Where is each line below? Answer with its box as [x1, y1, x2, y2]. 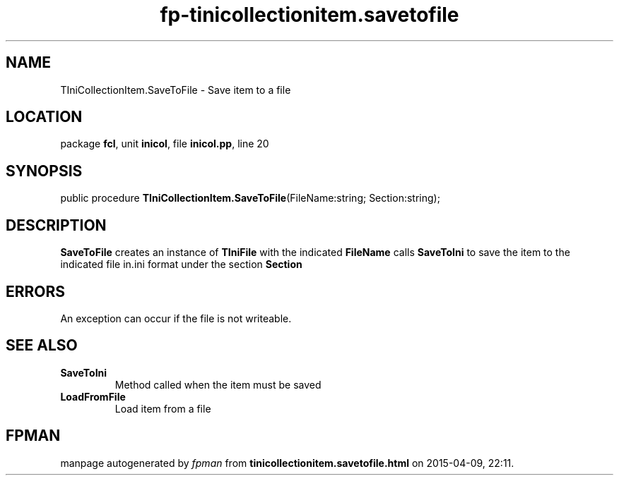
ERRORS [6, 282, 66, 300]
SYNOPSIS [6, 162, 83, 180]
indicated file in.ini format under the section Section [60, 258, 302, 271]
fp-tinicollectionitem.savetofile [160, 3, 459, 27]
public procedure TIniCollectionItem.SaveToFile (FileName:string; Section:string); [60, 192, 440, 205]
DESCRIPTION [6, 216, 107, 234]
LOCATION [6, 108, 83, 126]
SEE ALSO [6, 336, 78, 355]
